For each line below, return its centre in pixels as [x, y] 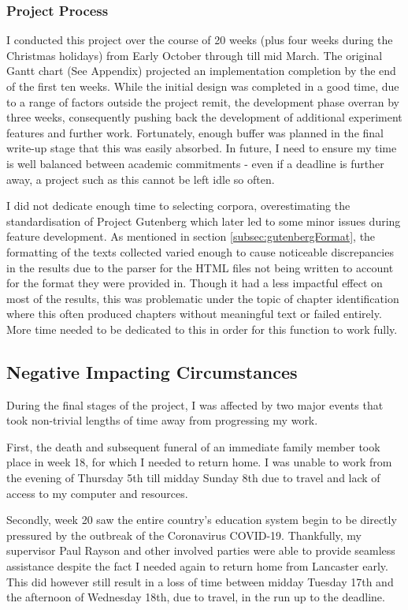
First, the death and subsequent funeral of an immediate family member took [193, 446]
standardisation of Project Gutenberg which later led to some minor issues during [204, 221]
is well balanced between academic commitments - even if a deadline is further [195, 163]
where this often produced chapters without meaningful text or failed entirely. [194, 314]
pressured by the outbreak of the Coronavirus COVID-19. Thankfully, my [184, 535]
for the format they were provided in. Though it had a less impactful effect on [195, 283]
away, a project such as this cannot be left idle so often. [141, 179]
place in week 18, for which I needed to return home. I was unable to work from [199, 462]
